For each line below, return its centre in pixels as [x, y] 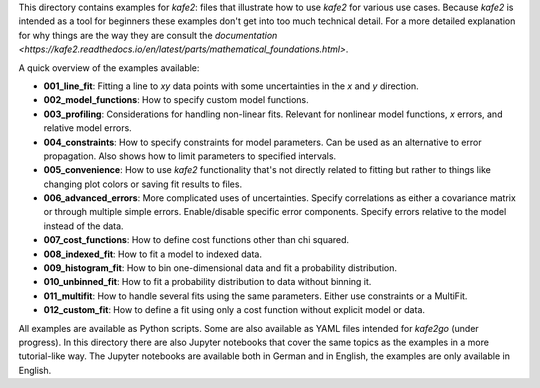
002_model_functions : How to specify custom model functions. [176, 100]
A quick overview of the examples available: [109, 67]
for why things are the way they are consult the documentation [148, 35]
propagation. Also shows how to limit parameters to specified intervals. [190, 156]
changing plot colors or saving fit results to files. [143, 184]
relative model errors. [87, 128]
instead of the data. [83, 226]
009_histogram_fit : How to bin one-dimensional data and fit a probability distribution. [220, 268]
